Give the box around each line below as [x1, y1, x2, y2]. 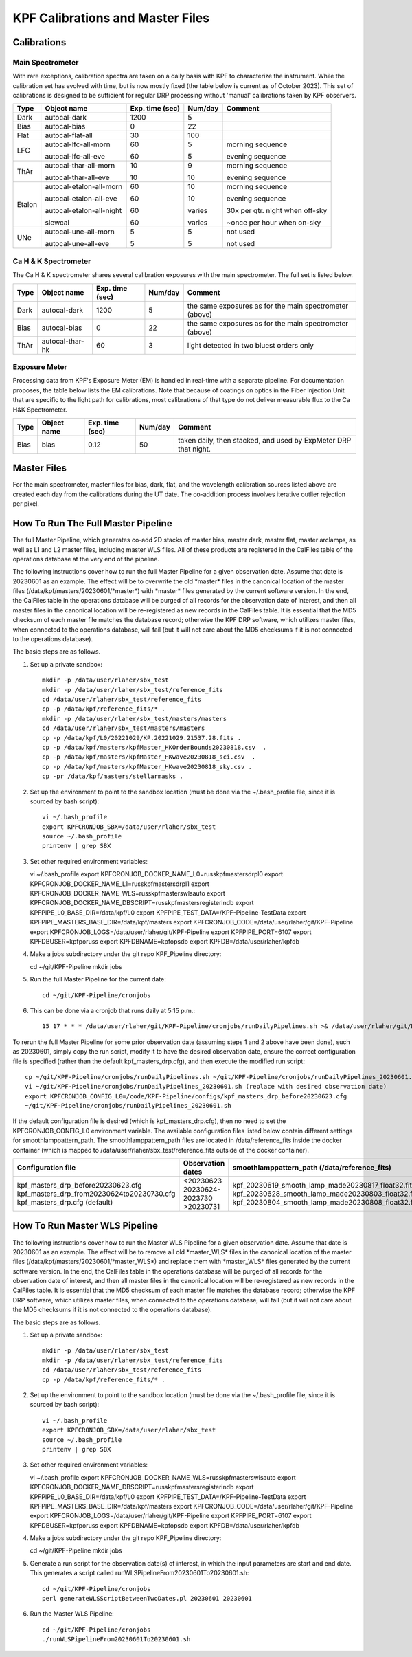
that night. [178, 444, 211, 454]
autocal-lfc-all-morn [45, 140, 111, 149]
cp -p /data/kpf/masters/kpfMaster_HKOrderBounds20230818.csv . [42, 743, 267, 751]
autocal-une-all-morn [45, 227, 115, 236]
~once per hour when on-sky [226, 218, 321, 227]
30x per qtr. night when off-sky [226, 206, 328, 216]
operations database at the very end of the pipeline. [12, 555, 159, 563]
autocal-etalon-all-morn [45, 182, 123, 192]
